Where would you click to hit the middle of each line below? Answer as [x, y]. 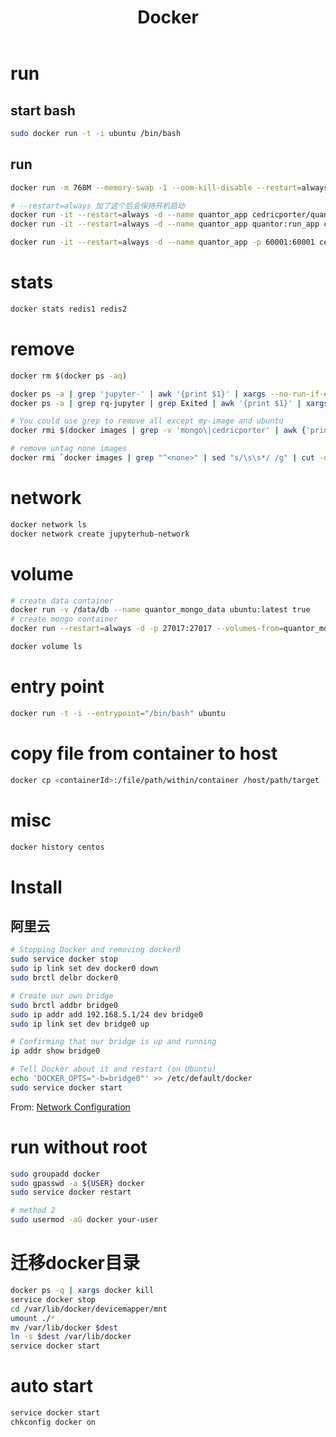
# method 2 [33, 1211]
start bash [43, 110]
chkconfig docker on [53, 1422]
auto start [52, 1386]
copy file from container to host [144, 753]
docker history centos [57, 847]
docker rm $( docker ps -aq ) [69, 376]
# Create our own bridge [62, 996]
